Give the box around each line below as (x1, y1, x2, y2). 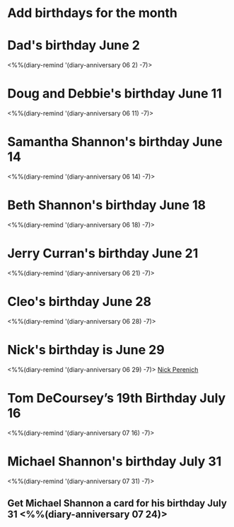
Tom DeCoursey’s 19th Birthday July (7, 390, 226, 406)
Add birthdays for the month (7, 5, 178, 21)
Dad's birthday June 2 (7, 38, 140, 54)
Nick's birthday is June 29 (7, 342, 165, 358)
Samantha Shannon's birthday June (7, 134, 223, 150)
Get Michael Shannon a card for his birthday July (7, 497, 228, 509)
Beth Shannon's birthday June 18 (7, 197, 206, 213)
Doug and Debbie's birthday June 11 (7, 86, 223, 102)
